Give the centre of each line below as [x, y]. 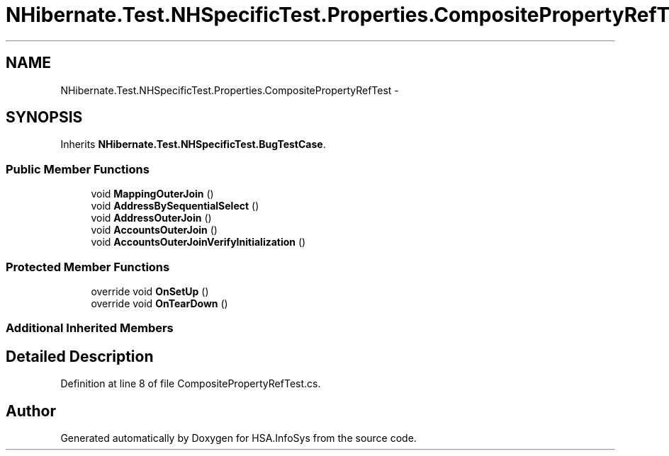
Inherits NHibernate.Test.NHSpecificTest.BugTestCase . [193, 144]
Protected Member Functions [88, 267]
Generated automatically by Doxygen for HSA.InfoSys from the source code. [238, 438]
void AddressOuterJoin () [151, 218]
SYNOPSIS [44, 118]
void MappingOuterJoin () [152, 194]
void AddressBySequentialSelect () [175, 206]
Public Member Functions [78, 169]
